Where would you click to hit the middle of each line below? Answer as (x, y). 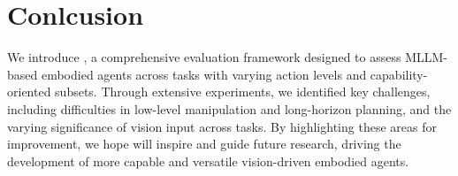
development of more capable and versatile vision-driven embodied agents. (208, 161)
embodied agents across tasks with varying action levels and (204, 74)
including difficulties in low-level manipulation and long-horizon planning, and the (229, 108)
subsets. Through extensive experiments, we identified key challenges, (243, 92)
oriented (29, 92)
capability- (399, 74)
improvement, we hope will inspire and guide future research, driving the (204, 144)
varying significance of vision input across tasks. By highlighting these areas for (222, 126)
